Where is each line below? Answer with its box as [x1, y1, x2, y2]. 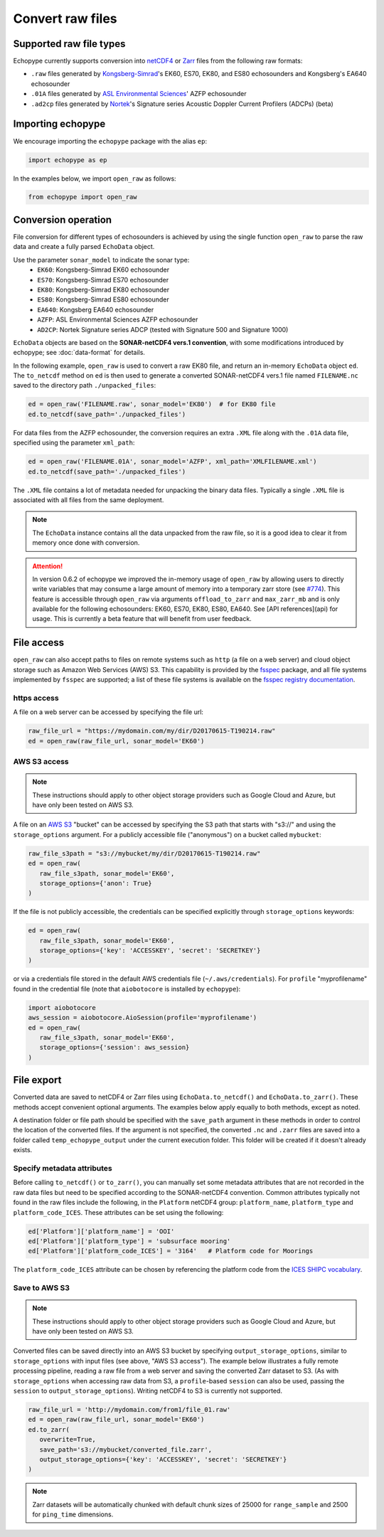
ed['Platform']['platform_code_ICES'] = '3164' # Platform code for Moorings [28, 1247, 314, 1255]
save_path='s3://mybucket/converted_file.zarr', [39, 1445, 213, 1454]
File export [13, 1074, 62, 1086]
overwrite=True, [39, 1435, 96, 1444]
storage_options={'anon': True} [39, 879, 152, 887]
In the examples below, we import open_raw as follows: [13, 174, 177, 183]
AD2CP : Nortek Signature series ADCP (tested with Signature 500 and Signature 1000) [37, 325, 289, 334]
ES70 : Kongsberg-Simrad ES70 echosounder [37, 275, 169, 284]
